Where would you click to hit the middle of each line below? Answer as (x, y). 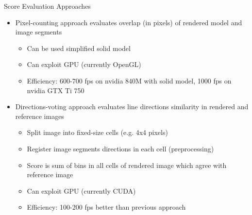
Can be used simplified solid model (79, 48)
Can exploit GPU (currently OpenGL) (84, 64)
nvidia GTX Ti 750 (56, 90)
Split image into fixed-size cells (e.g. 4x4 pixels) (97, 132)
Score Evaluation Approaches (47, 6)
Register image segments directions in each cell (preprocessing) (120, 148)
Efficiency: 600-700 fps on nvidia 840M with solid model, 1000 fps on (129, 80)
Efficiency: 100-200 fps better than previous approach (106, 207)
